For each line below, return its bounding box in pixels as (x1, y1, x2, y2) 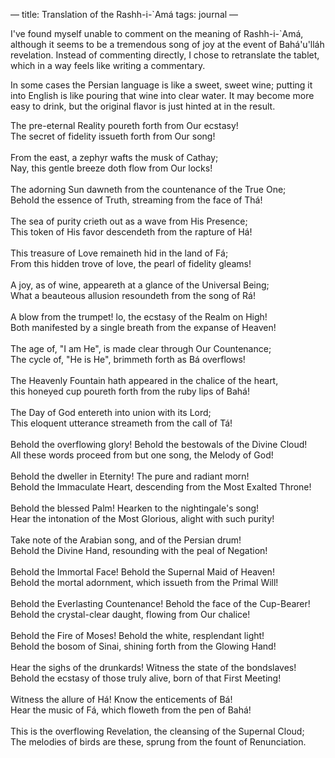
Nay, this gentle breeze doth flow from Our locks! (10, 162, 213, 174)
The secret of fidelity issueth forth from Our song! (10, 130, 216, 142)
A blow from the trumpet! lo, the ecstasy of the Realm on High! (10, 311, 268, 323)
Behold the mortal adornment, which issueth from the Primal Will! (10, 577, 279, 588)
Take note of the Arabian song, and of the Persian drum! (10, 534, 242, 546)
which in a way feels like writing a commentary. (10, 60, 206, 71)
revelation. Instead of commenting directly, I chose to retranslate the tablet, (10, 49, 320, 61)
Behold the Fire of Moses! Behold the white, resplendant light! (10, 630, 265, 641)
